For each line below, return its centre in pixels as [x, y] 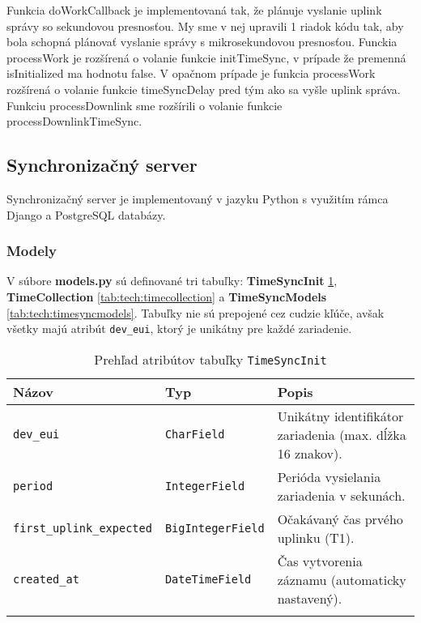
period [33, 486]
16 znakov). [310, 453]
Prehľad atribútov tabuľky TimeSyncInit [210, 359]
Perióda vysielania [329, 476]
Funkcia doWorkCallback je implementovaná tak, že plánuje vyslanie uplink [194, 10]
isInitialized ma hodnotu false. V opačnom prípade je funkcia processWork [191, 73]
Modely [32, 251]
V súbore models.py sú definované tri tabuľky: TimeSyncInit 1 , [172, 281]
